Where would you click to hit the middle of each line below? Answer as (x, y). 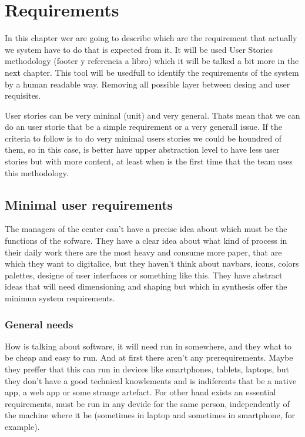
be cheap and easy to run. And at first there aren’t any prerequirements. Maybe (149, 357)
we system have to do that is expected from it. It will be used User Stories (139, 49)
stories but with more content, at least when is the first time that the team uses (149, 161)
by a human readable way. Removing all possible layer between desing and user (148, 84)
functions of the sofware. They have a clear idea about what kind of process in (146, 241)
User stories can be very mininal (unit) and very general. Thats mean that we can (152, 115)
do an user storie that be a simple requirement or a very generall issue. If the (143, 127)
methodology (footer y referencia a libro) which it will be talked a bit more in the (152, 61)
